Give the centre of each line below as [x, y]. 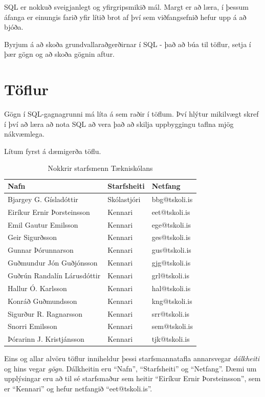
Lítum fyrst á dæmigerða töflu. [53, 151]
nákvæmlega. [24, 134]
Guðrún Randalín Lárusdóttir [54, 275]
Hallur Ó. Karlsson [37, 288]
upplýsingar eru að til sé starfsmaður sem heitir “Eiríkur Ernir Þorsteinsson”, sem [132, 378]
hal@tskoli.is [171, 288]
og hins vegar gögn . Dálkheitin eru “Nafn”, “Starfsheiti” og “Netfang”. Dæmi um [130, 368]
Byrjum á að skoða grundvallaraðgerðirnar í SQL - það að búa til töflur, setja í [128, 44]
